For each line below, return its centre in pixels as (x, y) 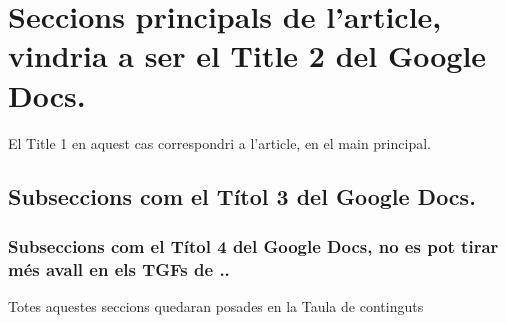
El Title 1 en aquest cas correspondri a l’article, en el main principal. (219, 142)
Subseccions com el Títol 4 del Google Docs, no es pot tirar (253, 245)
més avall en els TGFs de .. (119, 268)
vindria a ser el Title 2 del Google (247, 55)
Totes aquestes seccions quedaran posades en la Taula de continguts (216, 306)
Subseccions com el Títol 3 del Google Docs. (242, 196)
